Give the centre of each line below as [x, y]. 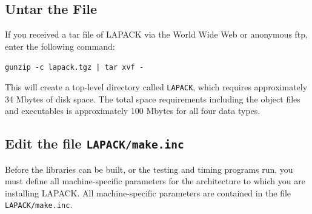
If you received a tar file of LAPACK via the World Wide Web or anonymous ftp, [156, 34]
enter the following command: [60, 46]
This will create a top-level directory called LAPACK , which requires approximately [156, 87]
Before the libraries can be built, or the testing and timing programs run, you [149, 169]
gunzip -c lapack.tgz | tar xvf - [75, 68]
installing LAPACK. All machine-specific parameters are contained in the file [148, 192]
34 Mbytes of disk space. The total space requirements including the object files [153, 99]
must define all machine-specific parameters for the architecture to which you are [155, 181]
